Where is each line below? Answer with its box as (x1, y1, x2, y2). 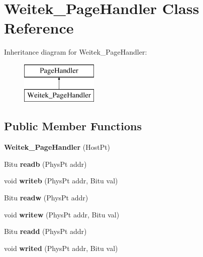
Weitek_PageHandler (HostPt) (4, 142, 111, 152)
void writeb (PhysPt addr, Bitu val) (4, 175, 118, 186)
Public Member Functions (4, 118, 142, 134)
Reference (4, 18, 74, 38)
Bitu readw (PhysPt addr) (4, 192, 88, 203)
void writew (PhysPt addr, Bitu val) (4, 209, 120, 219)
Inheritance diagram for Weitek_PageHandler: (4, 47, 147, 57)
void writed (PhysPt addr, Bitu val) (4, 242, 118, 253)
